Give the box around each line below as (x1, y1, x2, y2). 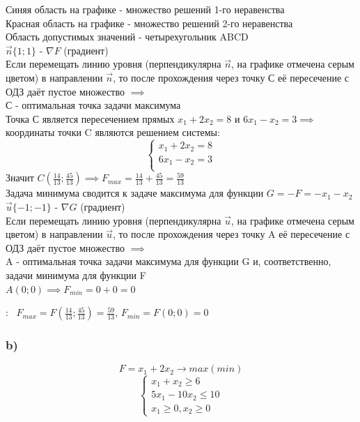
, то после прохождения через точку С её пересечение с (112, 70, 349, 84)
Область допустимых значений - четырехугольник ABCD (6, 29, 249, 44)
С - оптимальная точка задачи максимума (6, 98, 181, 112)
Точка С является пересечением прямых (6, 111, 175, 126)
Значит (6, 170, 34, 185)
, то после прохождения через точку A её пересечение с (112, 227, 350, 241)
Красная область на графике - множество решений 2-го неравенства (6, 15, 293, 30)
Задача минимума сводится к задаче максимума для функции (6, 186, 264, 200)
